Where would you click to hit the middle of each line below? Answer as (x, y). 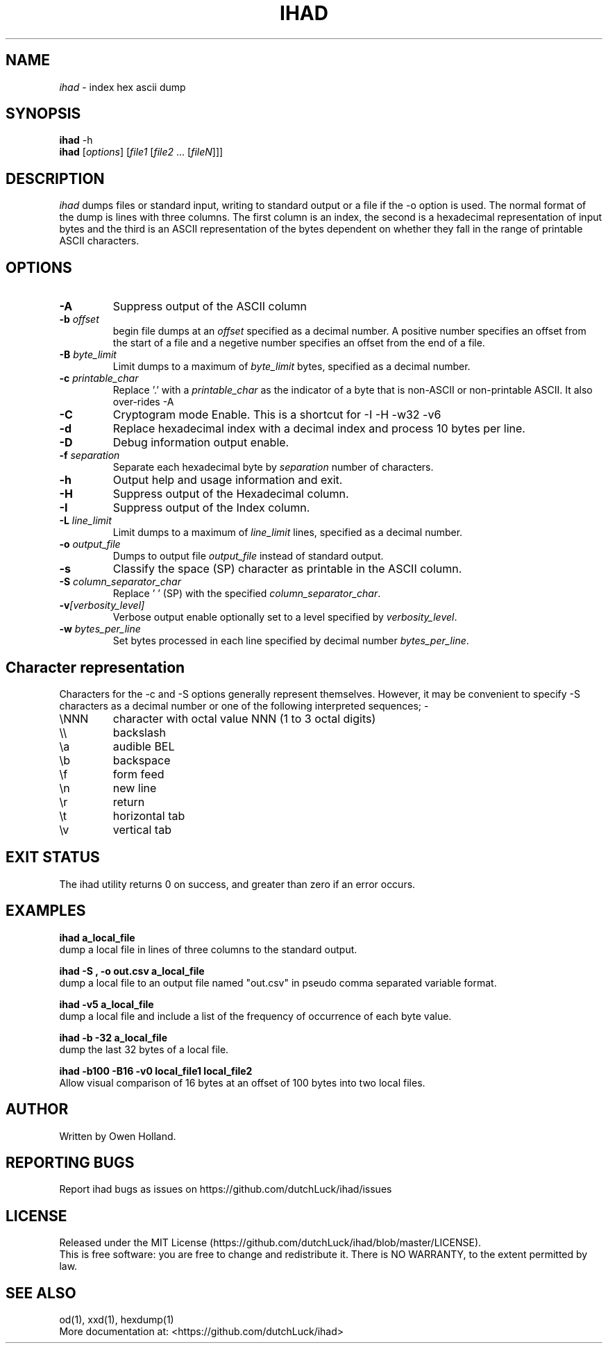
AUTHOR (37, 1109)
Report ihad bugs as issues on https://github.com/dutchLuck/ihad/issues (226, 1189)
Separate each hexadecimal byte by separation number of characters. (273, 467)
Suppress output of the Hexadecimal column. (231, 494)
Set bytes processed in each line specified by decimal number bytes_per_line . (291, 641)
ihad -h (76, 140)
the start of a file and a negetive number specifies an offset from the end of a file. (299, 343)
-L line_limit (85, 521)
